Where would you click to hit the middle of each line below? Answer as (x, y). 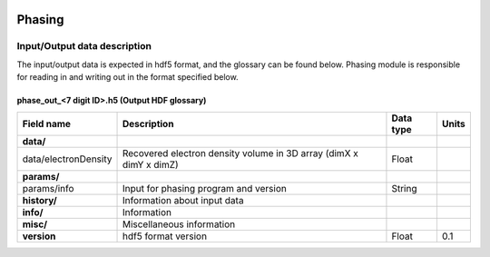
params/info (48, 188)
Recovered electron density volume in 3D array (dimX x (240, 153)
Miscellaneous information (179, 224)
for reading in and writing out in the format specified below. (128, 77)
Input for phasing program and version (205, 188)
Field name (47, 124)
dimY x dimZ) (150, 164)
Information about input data (183, 200)
